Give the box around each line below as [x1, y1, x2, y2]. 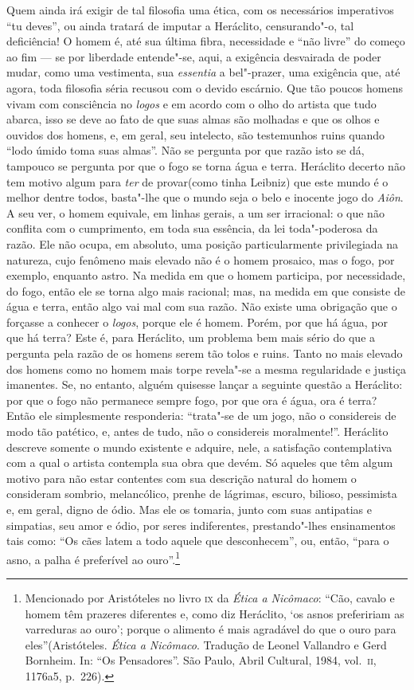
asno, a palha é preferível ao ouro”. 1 [6, 548, 180, 567]
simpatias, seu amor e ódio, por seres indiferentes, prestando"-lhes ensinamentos [6, 516, 396, 533]
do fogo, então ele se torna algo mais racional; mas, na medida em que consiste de [6, 282, 405, 299]
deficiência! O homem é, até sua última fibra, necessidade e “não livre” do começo [6, 33, 405, 49]
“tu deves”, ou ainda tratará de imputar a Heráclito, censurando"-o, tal [6, 17, 354, 33]
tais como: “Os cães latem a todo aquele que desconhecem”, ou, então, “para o [6, 532, 389, 549]
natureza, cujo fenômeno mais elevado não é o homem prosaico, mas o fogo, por [6, 251, 395, 268]
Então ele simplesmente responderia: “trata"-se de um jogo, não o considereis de [6, 407, 396, 424]
